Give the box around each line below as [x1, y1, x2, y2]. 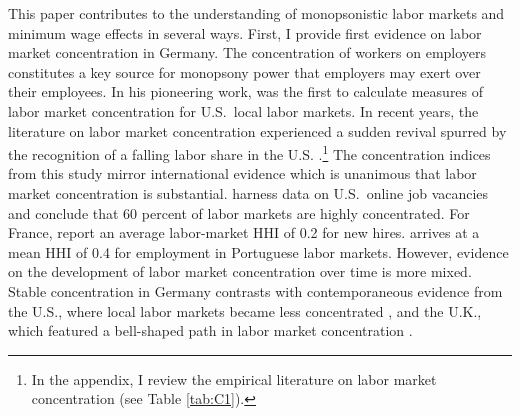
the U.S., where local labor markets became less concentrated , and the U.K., [8, 300, 482, 321]
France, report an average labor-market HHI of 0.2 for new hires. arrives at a [8, 222, 480, 243]
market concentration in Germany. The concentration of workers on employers [8, 42, 487, 63]
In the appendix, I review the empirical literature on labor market [31, 368, 437, 389]
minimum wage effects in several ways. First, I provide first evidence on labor [8, 22, 482, 43]
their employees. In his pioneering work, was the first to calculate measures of [8, 81, 484, 102]
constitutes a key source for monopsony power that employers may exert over [8, 61, 481, 82]
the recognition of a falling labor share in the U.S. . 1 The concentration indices [8, 141, 491, 164]
